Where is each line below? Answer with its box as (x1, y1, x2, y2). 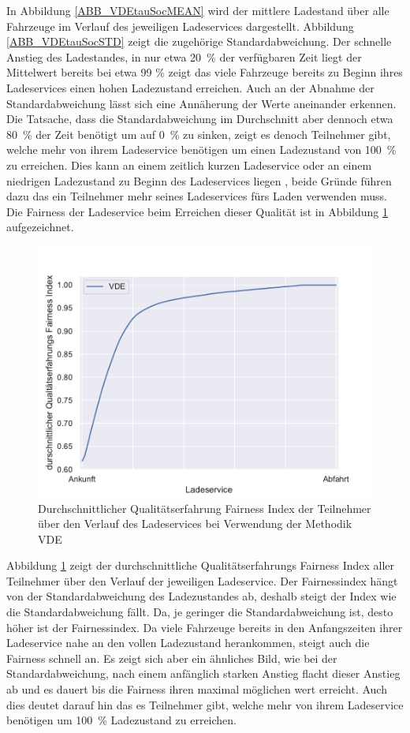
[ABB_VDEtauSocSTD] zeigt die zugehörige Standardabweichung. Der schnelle (6, 33, 392, 50)
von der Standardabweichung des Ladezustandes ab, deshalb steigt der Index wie (6, 588, 397, 604)
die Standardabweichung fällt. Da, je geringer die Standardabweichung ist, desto (6, 604, 393, 620)
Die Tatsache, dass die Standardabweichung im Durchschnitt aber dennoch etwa (6, 110, 393, 127)
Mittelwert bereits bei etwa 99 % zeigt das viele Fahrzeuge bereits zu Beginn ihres (6, 64, 403, 80)
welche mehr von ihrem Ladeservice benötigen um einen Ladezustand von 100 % (6, 141, 397, 158)
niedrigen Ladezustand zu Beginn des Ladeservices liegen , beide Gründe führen (6, 172, 392, 189)
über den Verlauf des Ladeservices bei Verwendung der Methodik (38, 515, 352, 532)
